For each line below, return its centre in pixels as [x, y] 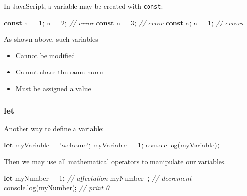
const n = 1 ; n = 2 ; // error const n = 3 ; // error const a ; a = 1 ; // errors [123, 22]
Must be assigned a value [53, 88]
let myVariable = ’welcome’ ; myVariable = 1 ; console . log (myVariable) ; [112, 145]
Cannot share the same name [59, 72]
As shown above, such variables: [52, 39]
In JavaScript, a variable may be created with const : [84, 6]
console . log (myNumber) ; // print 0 [57, 187]
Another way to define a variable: [54, 128]
